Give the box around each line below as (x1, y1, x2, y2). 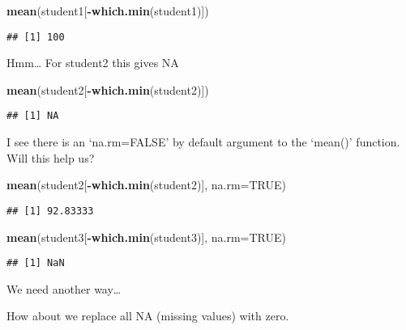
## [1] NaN (6, 257, 65, 269)
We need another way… (6, 280, 122, 297)
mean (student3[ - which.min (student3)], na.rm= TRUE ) (6, 228, 287, 245)
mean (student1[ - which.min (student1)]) (6, 2, 209, 19)
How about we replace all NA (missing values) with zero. (6, 307, 289, 324)
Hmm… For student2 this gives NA (6, 54, 179, 71)
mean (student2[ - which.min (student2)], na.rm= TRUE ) (6, 176, 287, 193)
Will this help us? (6, 149, 95, 166)
